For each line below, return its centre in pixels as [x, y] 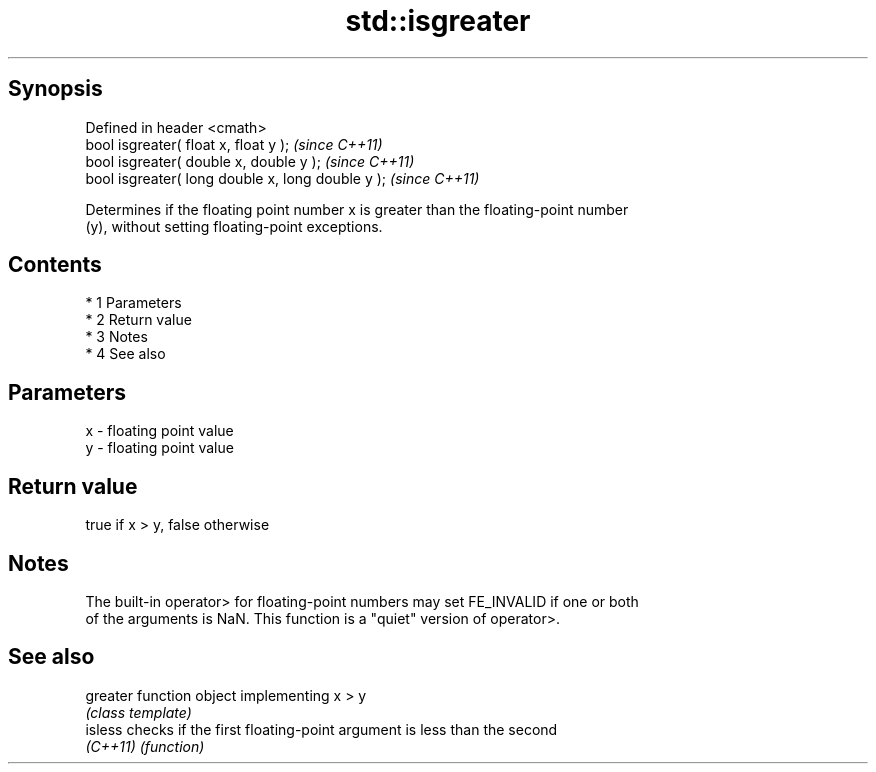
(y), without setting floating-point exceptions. [234, 226]
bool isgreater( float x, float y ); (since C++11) [234, 144]
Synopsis [55, 89]
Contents [55, 265]
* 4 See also [125, 354]
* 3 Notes [116, 337]
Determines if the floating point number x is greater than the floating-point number [357, 209]
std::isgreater [438, 21]
